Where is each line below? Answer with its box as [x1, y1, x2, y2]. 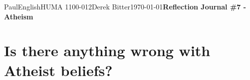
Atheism [4, 11, 33, 21]
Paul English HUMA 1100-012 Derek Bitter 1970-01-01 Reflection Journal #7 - [4, 1, 247, 11]
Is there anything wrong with [4, 40, 211, 61]
